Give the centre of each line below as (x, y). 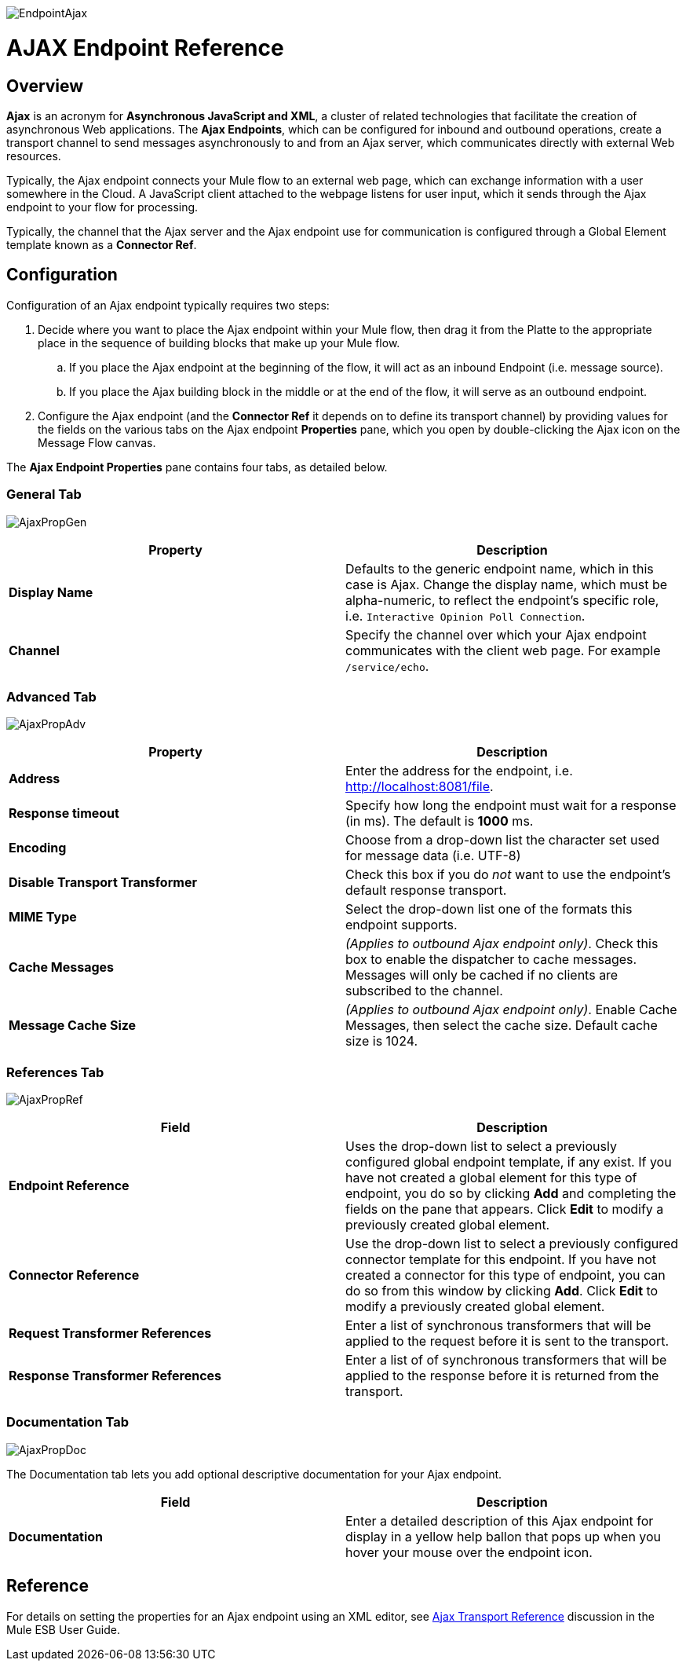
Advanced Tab (51, 696)
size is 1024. (382, 1041)
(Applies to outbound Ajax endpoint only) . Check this (502, 944)
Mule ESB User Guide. (63, 1629)
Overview (45, 86)
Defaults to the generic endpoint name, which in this (500, 568)
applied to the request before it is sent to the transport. (507, 1341)
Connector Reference (74, 1275)
